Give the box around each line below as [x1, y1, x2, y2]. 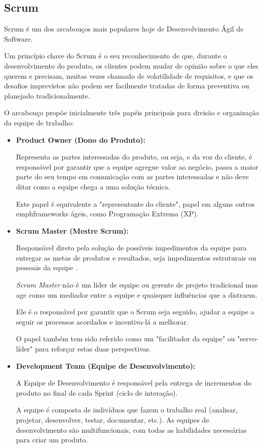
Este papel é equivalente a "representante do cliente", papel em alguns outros [16, 198, 255, 209]
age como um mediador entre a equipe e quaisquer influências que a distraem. [16, 289, 257, 300]
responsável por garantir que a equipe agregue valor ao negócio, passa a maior [16, 161, 258, 172]
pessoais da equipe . [16, 262, 78, 273]
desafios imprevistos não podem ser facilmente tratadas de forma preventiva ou [4, 80, 249, 91]
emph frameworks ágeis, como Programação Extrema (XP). [16, 208, 199, 219]
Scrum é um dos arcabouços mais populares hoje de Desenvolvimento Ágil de [4, 23, 244, 34]
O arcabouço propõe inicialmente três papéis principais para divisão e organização [4, 107, 259, 118]
